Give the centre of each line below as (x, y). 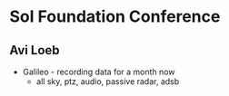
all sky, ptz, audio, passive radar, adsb (108, 82)
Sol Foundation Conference (115, 17)
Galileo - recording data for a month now (99, 72)
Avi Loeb (35, 50)
